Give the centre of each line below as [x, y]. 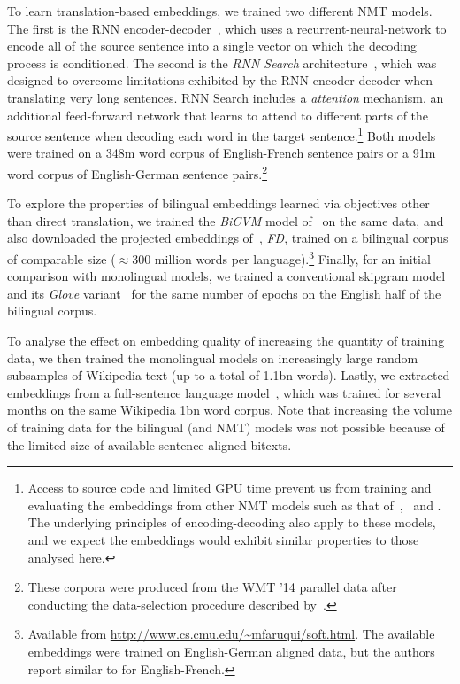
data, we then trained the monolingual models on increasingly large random [213, 358]
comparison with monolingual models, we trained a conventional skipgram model [226, 276]
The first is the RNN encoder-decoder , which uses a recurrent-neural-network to [227, 28]
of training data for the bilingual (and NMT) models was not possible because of [226, 427]
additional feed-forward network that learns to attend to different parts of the [218, 115]
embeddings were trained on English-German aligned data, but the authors [231, 651]
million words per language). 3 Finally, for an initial [292, 257]
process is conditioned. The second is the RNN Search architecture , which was [222, 62]
